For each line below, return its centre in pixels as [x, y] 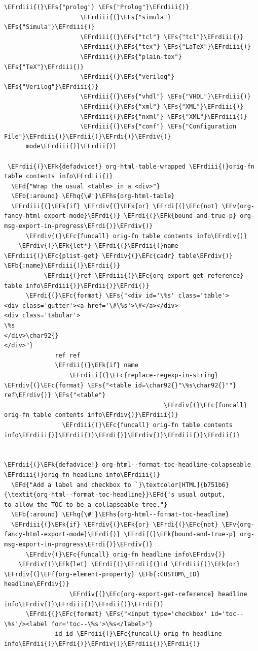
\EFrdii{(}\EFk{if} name [97, 365]
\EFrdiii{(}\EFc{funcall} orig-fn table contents [148, 425]
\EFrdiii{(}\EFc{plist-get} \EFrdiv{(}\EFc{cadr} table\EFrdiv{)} [119, 256]
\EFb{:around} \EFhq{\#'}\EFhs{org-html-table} [93, 196]
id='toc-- [227, 614]
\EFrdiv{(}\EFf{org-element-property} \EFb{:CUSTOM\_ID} [102, 574]
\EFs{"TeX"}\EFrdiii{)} [44, 67]
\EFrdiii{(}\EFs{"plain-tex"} [131, 57]
